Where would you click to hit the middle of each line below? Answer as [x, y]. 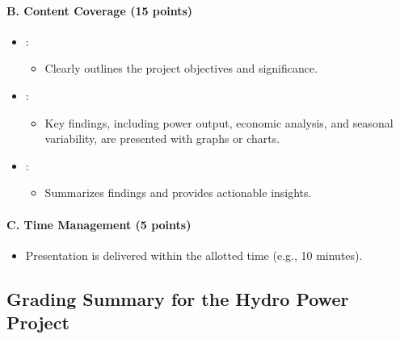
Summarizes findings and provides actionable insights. [178, 193]
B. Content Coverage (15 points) [100, 10]
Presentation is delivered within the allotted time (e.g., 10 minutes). [194, 255]
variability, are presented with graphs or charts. [162, 138]
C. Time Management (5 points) [99, 224]
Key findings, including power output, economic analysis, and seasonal [219, 122]
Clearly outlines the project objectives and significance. [181, 68]
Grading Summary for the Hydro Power [178, 298]
